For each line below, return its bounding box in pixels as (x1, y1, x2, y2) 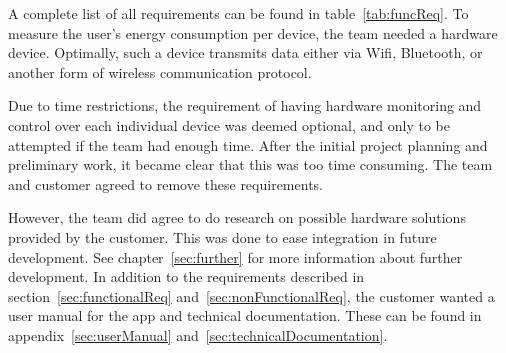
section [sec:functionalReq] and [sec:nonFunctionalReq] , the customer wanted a (8, 285, 495, 306)
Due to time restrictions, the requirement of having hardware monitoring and (8, 95, 482, 116)
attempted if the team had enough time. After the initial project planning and (8, 134, 488, 155)
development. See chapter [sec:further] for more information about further (8, 246, 463, 267)
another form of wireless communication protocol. (8, 61, 312, 82)
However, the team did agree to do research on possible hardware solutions (8, 207, 466, 228)
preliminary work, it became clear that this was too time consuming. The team (8, 154, 493, 175)
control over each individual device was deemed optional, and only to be (8, 114, 450, 135)
